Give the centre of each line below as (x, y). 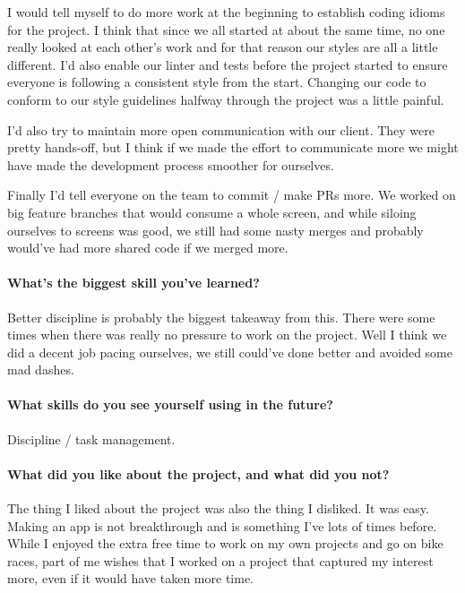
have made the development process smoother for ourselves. (171, 164)
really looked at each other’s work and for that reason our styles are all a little (223, 47)
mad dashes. (41, 370)
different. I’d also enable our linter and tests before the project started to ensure (228, 64)
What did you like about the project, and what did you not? (198, 473)
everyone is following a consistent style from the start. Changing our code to (217, 82)
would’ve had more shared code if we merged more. (148, 248)
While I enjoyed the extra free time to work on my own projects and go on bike (225, 543)
